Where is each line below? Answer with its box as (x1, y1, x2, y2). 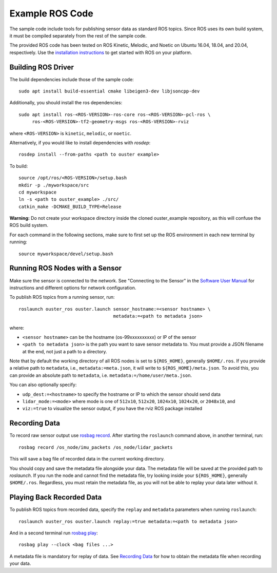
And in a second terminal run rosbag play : (9, 529, 98, 536)
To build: (9, 163, 28, 169)
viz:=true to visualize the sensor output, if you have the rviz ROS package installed (22, 406, 203, 412)
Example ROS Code (9, 8, 93, 19)
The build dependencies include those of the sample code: (9, 76, 134, 82)
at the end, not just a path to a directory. (22, 348, 107, 354)
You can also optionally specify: (9, 381, 77, 388)
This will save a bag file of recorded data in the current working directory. (9, 456, 165, 462)
